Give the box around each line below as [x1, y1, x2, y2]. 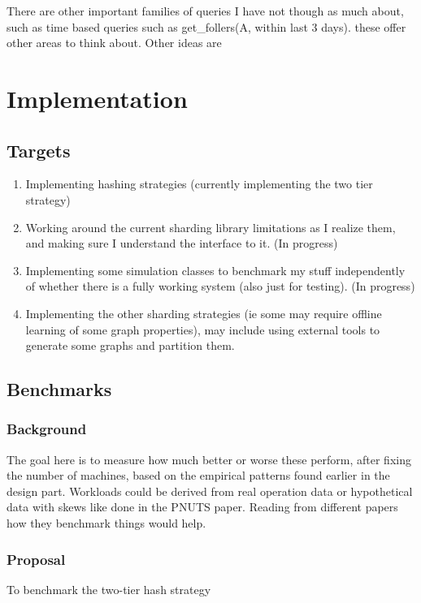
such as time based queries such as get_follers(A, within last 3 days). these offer [7, 18, 406, 35]
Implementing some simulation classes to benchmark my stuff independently [25, 261, 406, 278]
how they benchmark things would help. [7, 515, 206, 532]
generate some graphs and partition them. [25, 337, 235, 354]
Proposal [7, 549, 66, 569]
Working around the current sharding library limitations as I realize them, [25, 218, 396, 235]
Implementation [7, 81, 188, 114]
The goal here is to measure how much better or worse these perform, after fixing [7, 450, 411, 467]
